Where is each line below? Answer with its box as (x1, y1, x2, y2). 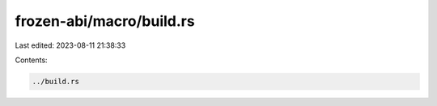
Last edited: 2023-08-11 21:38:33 (15, 40, 126, 50)
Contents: (15, 55, 48, 65)
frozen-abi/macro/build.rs (15, 12, 195, 30)
